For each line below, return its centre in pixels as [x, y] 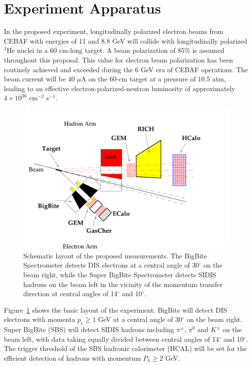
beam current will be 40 [39, 79]
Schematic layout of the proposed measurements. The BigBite [115, 255]
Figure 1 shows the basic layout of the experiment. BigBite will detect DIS [116, 310]
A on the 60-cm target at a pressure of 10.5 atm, [154, 79]
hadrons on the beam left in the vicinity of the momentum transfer [123, 284]
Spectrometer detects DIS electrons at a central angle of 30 [111, 265]
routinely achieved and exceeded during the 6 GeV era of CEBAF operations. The [126, 69]
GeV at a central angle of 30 [140, 319]
